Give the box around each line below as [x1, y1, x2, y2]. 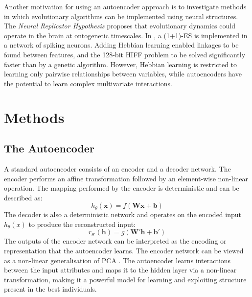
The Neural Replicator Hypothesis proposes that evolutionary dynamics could [4, 21, 235, 31]
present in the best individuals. [4, 284, 97, 294]
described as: [4, 192, 43, 202]
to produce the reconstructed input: [28, 219, 136, 229]
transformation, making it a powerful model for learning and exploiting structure [4, 274, 247, 284]
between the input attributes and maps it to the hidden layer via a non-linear [4, 265, 237, 275]
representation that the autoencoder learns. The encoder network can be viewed [4, 246, 244, 256]
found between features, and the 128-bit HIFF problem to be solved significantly [4, 49, 246, 59]
